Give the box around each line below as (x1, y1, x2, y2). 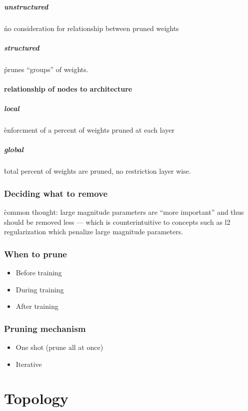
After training (15, 301, 58, 311)
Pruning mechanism (4, 322, 86, 334)
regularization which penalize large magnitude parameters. (4, 226, 183, 237)
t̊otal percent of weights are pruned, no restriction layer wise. (4, 166, 191, 176)
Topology (4, 388, 68, 408)
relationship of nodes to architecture (4, 83, 132, 94)
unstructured (4, 1, 48, 12)
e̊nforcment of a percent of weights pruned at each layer (4, 125, 174, 135)
